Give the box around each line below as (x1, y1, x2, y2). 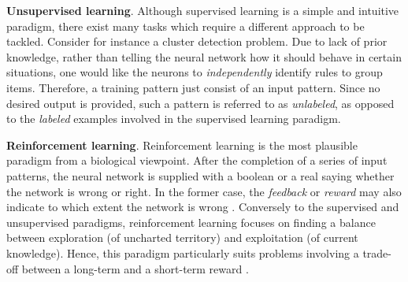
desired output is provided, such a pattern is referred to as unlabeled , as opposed (6, 95, 395, 111)
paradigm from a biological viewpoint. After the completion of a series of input (6, 152, 388, 169)
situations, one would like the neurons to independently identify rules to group (6, 64, 383, 80)
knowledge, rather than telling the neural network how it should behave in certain (6, 48, 402, 65)
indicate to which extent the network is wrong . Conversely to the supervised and (6, 199, 399, 215)
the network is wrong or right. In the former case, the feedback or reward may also (6, 183, 402, 199)
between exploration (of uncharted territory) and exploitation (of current (6, 229, 358, 246)
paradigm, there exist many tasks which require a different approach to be (6, 17, 365, 34)
